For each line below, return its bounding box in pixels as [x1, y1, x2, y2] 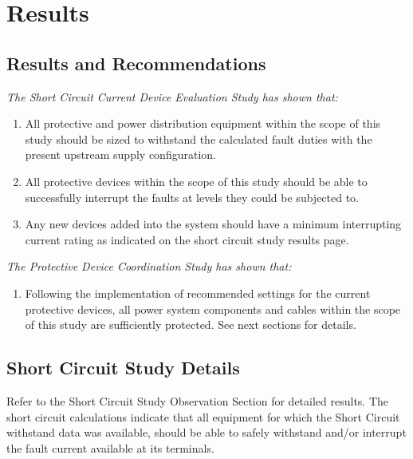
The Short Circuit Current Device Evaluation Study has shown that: [6, 88, 338, 105]
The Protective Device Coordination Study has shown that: [6, 258, 292, 275]
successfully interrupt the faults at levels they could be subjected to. [25, 188, 360, 205]
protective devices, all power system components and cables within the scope [25, 300, 401, 317]
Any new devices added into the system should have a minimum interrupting [25, 216, 402, 232]
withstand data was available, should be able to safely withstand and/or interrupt [6, 424, 407, 441]
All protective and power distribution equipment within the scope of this [25, 115, 381, 132]
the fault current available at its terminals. [6, 439, 214, 456]
